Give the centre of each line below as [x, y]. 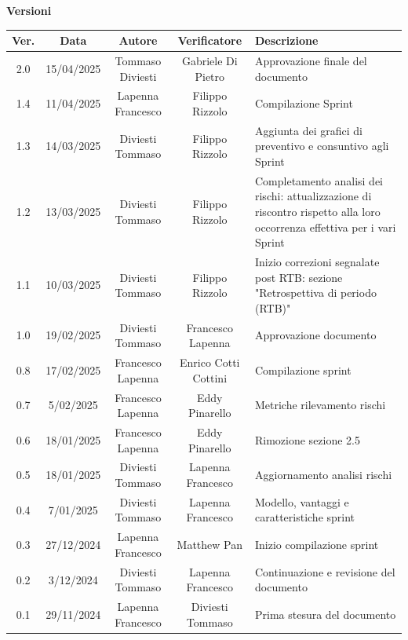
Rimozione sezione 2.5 [308, 439]
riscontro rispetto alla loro [317, 212]
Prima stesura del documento [325, 614]
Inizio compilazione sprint [317, 545]
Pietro [210, 76]
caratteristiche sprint [305, 517]
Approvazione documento [315, 335]
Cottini [210, 377]
